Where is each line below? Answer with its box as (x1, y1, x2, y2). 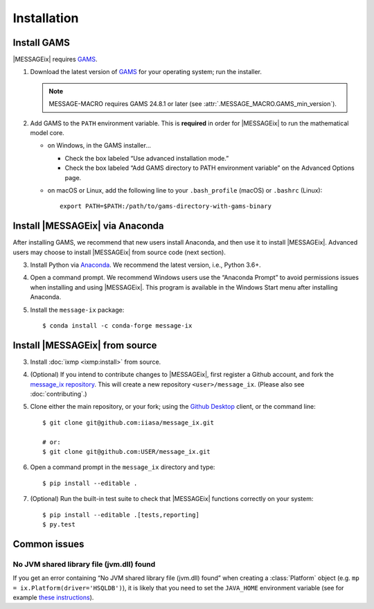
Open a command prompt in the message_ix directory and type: (30, 463, 215, 471)
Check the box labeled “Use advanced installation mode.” (64, 154, 229, 162)
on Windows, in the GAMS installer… (47, 141, 152, 150)
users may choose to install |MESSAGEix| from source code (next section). (12, 248, 226, 256)
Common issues (12, 538, 84, 550)
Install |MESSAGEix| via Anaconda (12, 220, 164, 232)
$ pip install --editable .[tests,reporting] (42, 511, 200, 519)
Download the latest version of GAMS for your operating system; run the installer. (30, 68, 262, 76)
